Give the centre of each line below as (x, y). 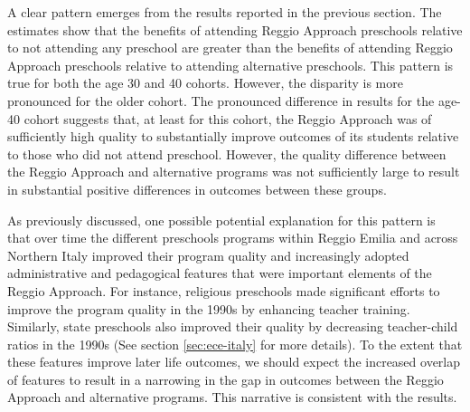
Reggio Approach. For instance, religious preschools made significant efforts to (224, 290)
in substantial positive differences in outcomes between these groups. (197, 189)
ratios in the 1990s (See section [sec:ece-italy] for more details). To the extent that (235, 344)
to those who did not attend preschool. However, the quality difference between (227, 153)
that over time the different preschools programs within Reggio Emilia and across (233, 238)
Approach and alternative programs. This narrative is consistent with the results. (232, 397)
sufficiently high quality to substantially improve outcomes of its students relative (233, 136)
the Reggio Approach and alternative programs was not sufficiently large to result (234, 172)
